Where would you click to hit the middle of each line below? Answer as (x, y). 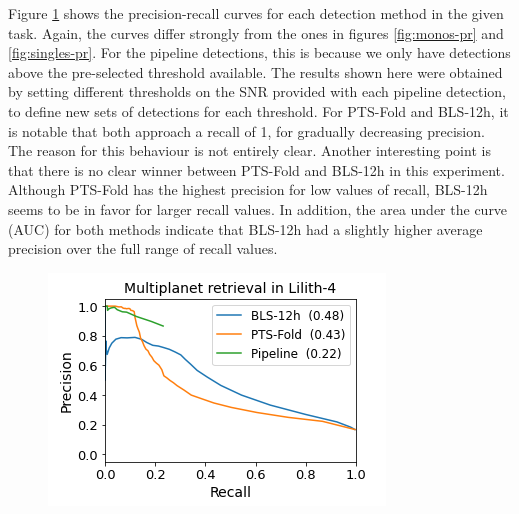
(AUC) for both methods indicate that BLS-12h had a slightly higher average (245, 228)
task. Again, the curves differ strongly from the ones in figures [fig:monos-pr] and (256, 32)
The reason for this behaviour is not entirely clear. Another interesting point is (249, 150)
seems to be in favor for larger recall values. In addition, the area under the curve (258, 208)
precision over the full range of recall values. (143, 248)
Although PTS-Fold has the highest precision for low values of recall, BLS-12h (248, 189)
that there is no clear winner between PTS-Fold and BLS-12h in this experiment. (256, 169)
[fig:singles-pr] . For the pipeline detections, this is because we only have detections (259, 52)
